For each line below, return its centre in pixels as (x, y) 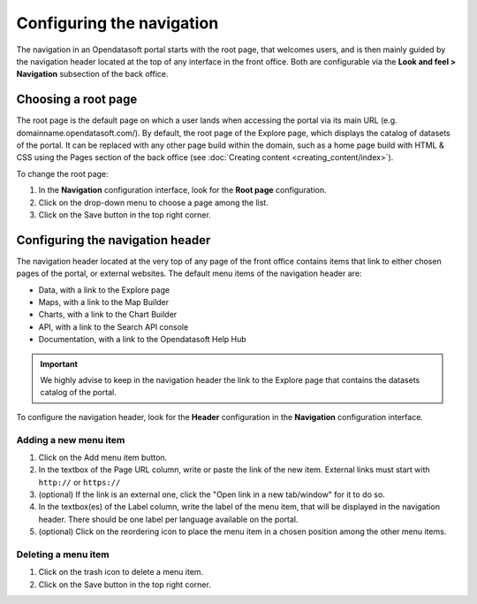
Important (59, 363)
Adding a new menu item (71, 440)
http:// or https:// (79, 482)
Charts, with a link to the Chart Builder (108, 315)
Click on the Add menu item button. (103, 457)
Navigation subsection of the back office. (92, 74)
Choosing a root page (77, 99)
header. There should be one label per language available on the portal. (168, 519)
